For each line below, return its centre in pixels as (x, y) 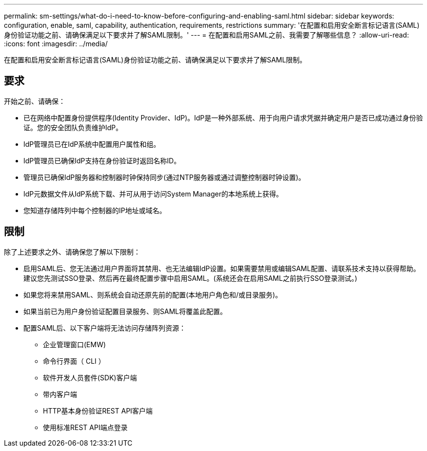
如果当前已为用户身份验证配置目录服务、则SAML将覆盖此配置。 (125, 311)
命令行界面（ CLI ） (74, 361)
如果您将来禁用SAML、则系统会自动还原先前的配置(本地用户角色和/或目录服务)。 (153, 294)
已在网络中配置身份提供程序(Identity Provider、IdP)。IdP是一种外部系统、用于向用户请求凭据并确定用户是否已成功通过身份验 (223, 118)
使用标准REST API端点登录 (85, 427)
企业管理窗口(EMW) (75, 344)
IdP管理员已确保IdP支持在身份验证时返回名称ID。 (102, 160)
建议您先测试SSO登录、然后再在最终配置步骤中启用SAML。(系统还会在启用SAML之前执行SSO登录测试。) (190, 278)
